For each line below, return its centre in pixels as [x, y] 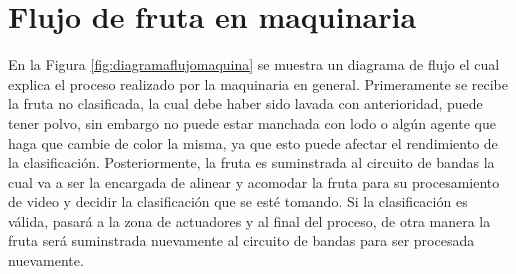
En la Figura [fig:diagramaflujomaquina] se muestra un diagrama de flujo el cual [254, 64]
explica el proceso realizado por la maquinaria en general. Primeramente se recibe [258, 83]
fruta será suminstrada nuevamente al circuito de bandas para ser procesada [241, 240]
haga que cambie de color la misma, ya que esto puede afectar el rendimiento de [253, 142]
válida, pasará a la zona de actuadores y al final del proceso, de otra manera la [249, 220]
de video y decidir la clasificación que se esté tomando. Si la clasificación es [238, 201]
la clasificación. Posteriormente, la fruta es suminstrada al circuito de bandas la [251, 162]
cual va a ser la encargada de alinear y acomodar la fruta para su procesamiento [254, 181]
